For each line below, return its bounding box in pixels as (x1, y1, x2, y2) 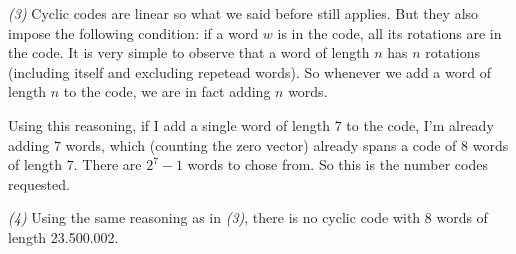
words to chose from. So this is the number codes (187, 154, 488, 175)
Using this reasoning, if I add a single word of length (8, 114, 331, 135)
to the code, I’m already (346, 114, 494, 135)
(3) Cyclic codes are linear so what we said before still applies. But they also (8, 3, 479, 23)
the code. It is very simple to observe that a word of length (8, 42, 370, 63)
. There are (73, 154, 142, 175)
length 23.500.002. (8, 226, 119, 247)
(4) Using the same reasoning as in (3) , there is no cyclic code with (8, 207, 421, 228)
